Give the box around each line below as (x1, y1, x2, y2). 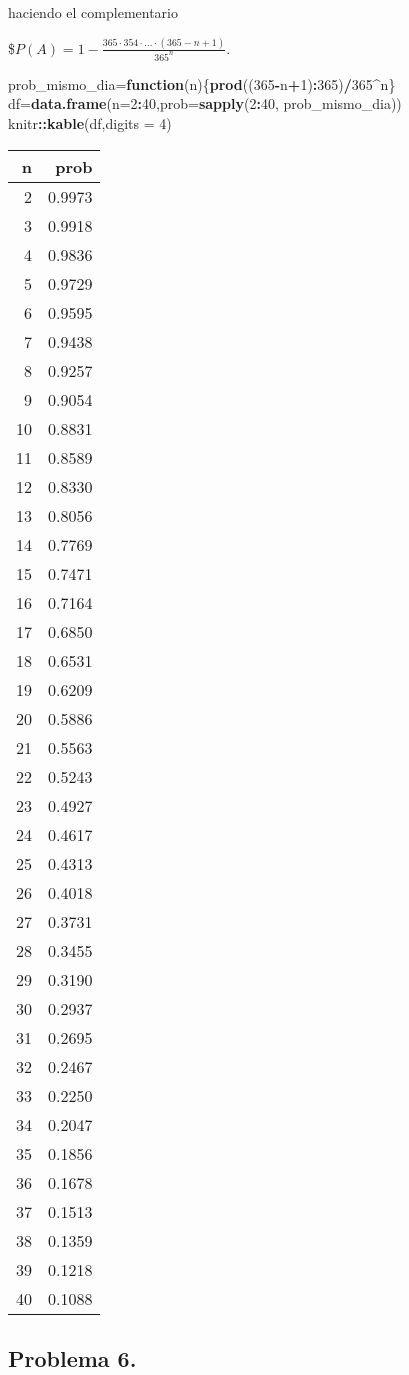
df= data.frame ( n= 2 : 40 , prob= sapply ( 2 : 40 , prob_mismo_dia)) (8, 93, 402, 114)
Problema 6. (8, 1342, 137, 1373)
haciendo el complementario (8, 2, 178, 22)
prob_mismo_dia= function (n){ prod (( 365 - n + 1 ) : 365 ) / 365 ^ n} (8, 73, 396, 94)
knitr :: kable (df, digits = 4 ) (8, 112, 172, 133)
